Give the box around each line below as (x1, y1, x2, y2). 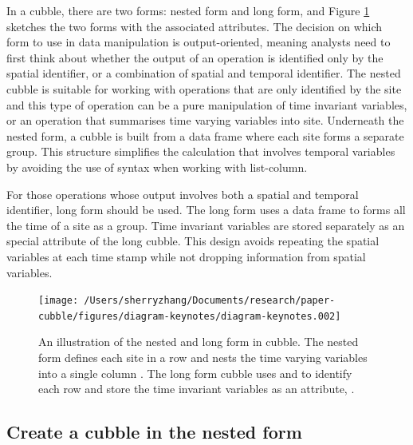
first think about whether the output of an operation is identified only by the (6, 49, 383, 66)
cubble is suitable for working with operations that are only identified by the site (6, 80, 402, 97)
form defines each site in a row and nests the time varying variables (38, 349, 368, 365)
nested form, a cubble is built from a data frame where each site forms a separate (6, 127, 404, 144)
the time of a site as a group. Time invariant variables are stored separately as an (6, 217, 405, 233)
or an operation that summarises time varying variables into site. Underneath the (6, 112, 404, 129)
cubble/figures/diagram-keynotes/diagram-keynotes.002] (38, 310, 341, 322)
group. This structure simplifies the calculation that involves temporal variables (6, 143, 395, 160)
